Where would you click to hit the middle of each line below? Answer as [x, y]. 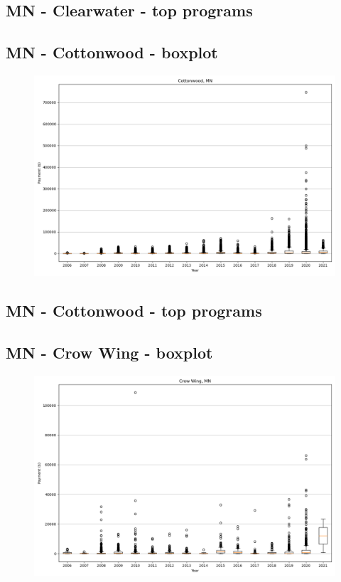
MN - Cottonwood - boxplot [112, 52]
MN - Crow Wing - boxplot [109, 353]
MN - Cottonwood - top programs [134, 311]
